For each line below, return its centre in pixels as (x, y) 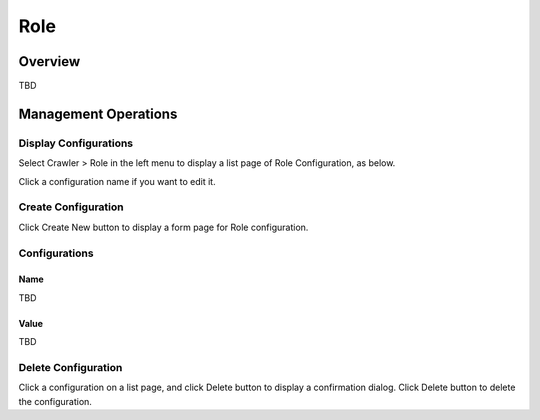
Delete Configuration (70, 367)
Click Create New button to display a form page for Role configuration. (163, 227)
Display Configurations (76, 143)
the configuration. (55, 401)
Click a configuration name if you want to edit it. (117, 181)
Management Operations (98, 113)
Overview (49, 61)
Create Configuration (71, 207)
